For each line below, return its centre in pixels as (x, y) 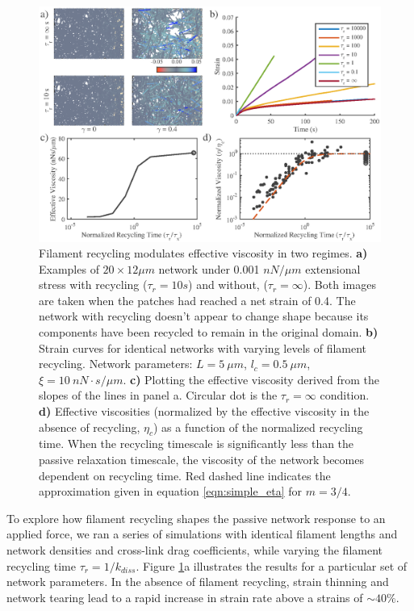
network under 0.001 (209, 268)
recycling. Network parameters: (116, 364)
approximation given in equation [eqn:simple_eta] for (171, 491)
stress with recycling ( (93, 285)
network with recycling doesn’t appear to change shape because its (204, 316)
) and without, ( (228, 285)
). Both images (339, 285)
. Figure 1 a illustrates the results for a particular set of (272, 565)
